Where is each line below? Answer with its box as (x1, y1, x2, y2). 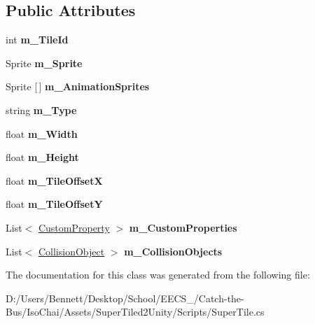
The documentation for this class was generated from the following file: (6, 267, 310, 282)
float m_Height (6, 150, 79, 164)
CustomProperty (38, 220, 110, 234)
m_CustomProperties (129, 220, 237, 234)
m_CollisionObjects (124, 244, 223, 258)
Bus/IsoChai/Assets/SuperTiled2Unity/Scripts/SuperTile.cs (6, 304, 265, 319)
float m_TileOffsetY (6, 197, 103, 211)
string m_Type (6, 102, 77, 117)
